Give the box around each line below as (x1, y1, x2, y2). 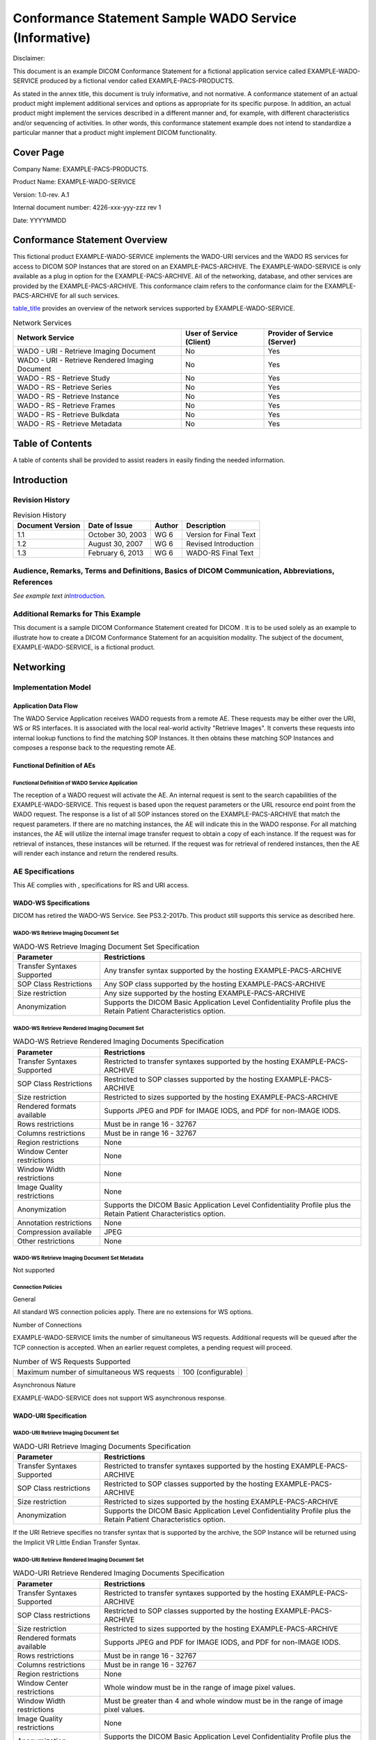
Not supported (13, 1265, 55, 1274)
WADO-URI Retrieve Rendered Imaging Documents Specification (13, 1568, 225, 1578)
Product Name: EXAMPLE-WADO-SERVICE (13, 177, 136, 186)
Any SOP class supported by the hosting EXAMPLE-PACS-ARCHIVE (104, 979, 326, 989)
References (13, 577, 53, 587)
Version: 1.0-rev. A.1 (13, 190, 70, 198)
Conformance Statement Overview (13, 234, 168, 246)
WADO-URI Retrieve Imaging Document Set (13, 1430, 119, 1437)
